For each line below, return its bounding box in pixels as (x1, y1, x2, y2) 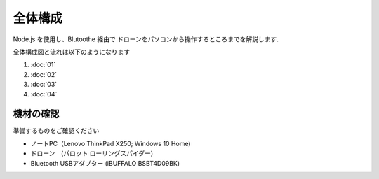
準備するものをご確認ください (13, 127, 100, 135)
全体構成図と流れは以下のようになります (13, 48, 130, 56)
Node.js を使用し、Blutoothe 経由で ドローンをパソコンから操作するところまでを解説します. (13, 35, 279, 43)
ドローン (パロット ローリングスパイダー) (30, 149, 154, 157)
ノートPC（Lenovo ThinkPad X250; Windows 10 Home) (30, 139, 191, 148)
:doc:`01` (30, 60, 56, 69)
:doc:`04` (30, 89, 58, 98)
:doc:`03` (30, 80, 58, 89)
